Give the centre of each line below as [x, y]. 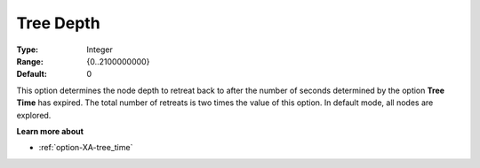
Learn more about [50, 131]
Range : [30, 61]
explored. [34, 115]
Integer [100, 50]
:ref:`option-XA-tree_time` [86, 148]
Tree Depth [59, 23]
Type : [28, 50]
